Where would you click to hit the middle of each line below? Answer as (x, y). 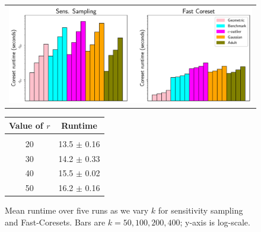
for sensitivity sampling (200, 210)
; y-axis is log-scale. (215, 222)
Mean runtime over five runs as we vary (77, 210)
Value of (26, 125)
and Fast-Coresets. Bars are (55, 222)
